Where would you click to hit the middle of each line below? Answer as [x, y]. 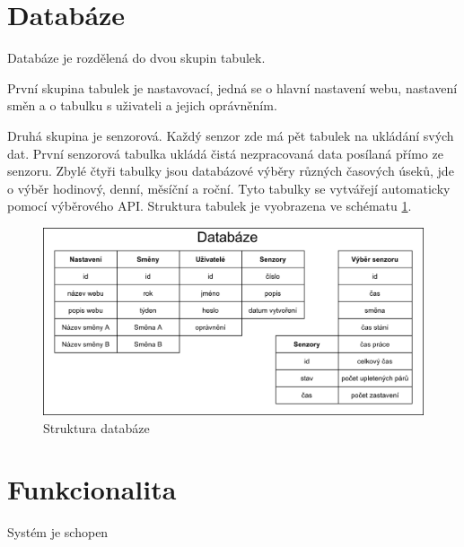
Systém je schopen [58, 532]
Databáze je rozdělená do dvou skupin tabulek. [136, 58]
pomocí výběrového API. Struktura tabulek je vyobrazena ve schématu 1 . [210, 206]
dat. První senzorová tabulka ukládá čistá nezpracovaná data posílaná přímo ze [225, 153]
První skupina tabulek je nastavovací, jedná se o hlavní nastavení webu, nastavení [232, 87]
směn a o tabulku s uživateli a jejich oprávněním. [142, 105]
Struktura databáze [96, 427]
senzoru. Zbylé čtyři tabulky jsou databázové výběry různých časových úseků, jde [231, 171]
